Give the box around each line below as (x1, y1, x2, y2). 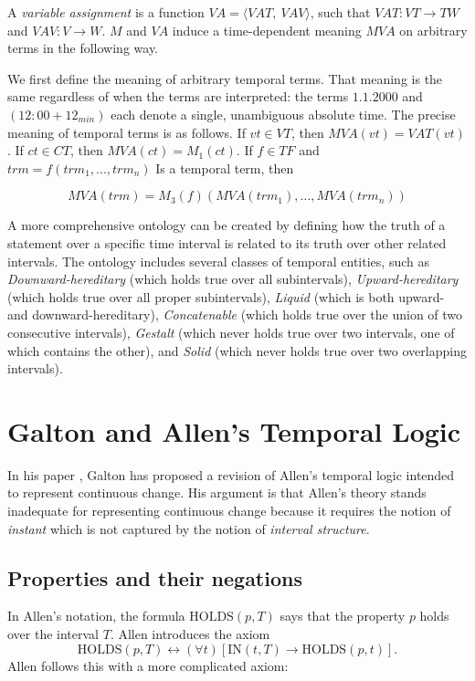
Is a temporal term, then (155, 158, 294, 177)
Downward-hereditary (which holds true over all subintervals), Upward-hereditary (7, 269, 459, 288)
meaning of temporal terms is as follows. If (7, 122, 246, 141)
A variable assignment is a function (7, 3, 205, 21)
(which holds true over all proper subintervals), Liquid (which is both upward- (7, 287, 445, 306)
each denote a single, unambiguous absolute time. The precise (111, 104, 456, 123)
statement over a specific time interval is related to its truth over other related (7, 233, 447, 252)
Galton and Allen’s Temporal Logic (7, 412, 461, 449)
